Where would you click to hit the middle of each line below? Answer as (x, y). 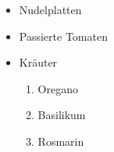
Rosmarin (61, 141)
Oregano (58, 88)
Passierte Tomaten (63, 36)
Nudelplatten (50, 9)
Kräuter (38, 62)
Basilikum (62, 115)
